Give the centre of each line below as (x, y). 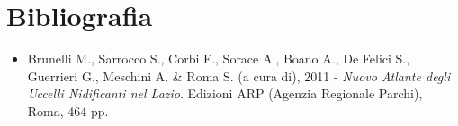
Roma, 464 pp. (68, 110)
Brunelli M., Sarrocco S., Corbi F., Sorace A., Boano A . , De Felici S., (219, 59)
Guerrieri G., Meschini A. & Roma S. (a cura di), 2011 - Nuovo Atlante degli (239, 76)
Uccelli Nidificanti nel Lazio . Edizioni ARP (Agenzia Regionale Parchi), (225, 93)
